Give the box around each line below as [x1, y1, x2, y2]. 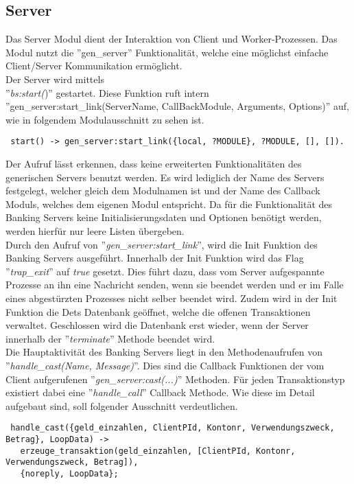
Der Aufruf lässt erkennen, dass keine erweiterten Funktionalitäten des [5, 157, 302, 171]
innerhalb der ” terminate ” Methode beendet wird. [5, 331, 215, 345]
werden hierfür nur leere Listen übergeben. [5, 223, 185, 238]
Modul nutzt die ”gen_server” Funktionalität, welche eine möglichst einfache [5, 45, 329, 59]
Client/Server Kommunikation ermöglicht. [5, 58, 182, 73]
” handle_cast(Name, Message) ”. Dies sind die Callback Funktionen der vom [5, 358, 324, 372]
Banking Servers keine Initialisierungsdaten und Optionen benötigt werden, [5, 210, 322, 224]
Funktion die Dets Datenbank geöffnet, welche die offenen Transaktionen [5, 304, 311, 319]
